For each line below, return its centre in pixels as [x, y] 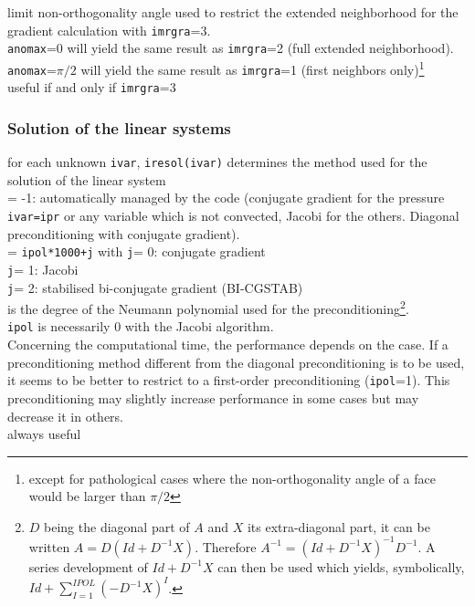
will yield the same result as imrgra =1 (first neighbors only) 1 [253, 68]
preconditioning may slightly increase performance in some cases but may [213, 397]
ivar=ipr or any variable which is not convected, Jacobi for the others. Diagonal [233, 215]
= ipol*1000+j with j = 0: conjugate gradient [137, 251]
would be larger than [87, 496]
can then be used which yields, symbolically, [341, 566]
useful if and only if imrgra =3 [92, 87]
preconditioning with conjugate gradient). [124, 233]
